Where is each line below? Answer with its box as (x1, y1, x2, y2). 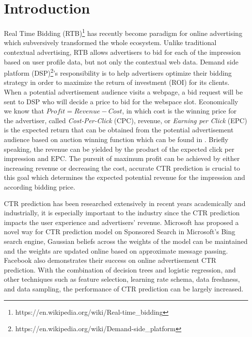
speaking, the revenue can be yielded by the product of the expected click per (4, 144, 235, 154)
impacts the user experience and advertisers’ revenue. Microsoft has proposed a (4, 217, 239, 227)
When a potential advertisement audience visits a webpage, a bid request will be (4, 87, 243, 96)
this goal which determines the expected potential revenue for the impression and (4, 172, 245, 182)
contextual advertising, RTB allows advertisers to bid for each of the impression (4, 47, 241, 57)
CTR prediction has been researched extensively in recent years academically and (4, 198, 246, 208)
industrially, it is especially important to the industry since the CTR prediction (4, 208, 240, 218)
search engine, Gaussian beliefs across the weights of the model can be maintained (4, 236, 248, 246)
